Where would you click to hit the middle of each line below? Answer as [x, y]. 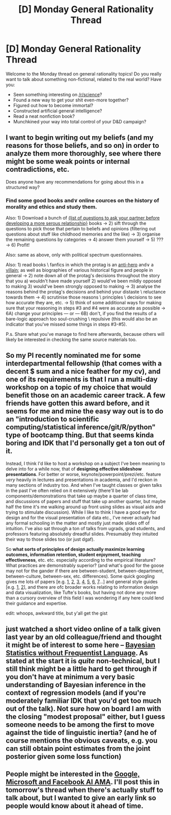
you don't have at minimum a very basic [70, 677]
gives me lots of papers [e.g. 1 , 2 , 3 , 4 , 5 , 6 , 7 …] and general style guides [82, 582]
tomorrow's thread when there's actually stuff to [84, 790]
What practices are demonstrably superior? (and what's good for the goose [85, 565]
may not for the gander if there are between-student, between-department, [85, 571]
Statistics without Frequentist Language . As [77, 653]
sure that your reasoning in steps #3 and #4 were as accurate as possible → [86, 308]
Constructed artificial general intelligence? [58, 111]
